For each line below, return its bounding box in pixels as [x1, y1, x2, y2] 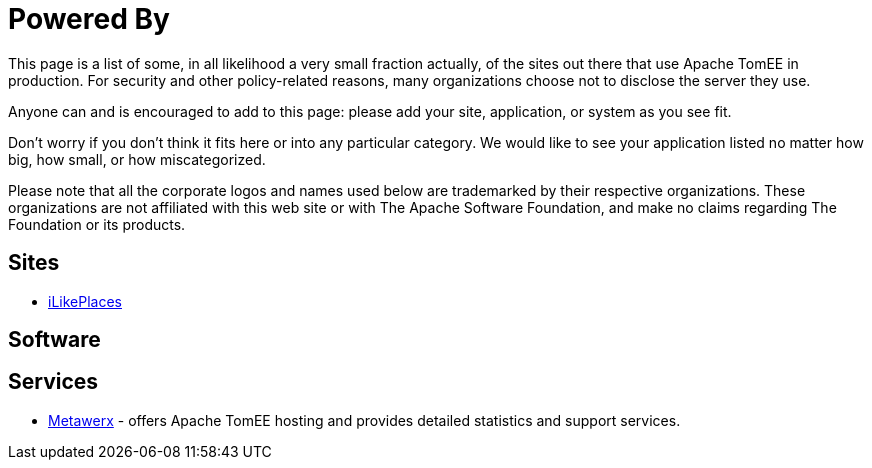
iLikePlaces [48, 292, 122, 310]
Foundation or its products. [8, 215, 186, 233]
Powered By [8, 2, 170, 36]
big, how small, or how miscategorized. [8, 150, 266, 168]
